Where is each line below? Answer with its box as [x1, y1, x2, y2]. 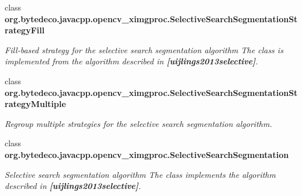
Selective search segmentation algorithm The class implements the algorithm [5, 168, 276, 180]
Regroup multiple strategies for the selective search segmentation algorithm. [5, 117, 272, 129]
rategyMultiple [5, 98, 66, 110]
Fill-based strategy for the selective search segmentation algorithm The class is [5, 43, 283, 56]
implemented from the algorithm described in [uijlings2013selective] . [5, 55, 258, 67]
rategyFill [5, 24, 45, 36]
